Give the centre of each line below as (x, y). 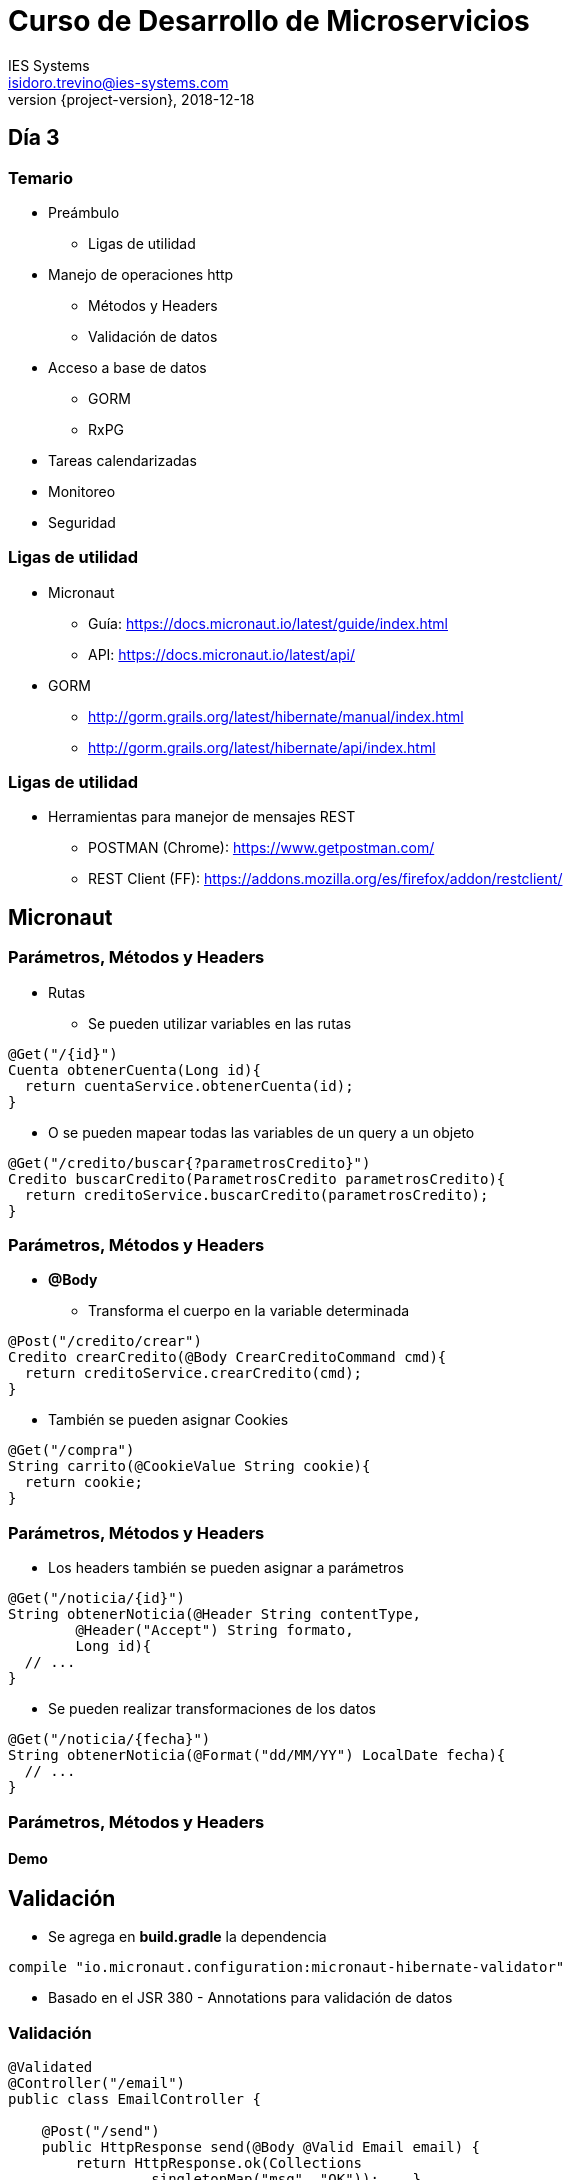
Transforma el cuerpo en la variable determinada (249, 1311)
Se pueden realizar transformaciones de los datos (212, 1709)
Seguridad (82, 522)
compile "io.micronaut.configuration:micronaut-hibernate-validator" (286, 1967)
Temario (41, 177)
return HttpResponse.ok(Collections (219, 2162)
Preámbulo (84, 212)
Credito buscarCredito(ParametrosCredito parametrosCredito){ (257, 1178)
